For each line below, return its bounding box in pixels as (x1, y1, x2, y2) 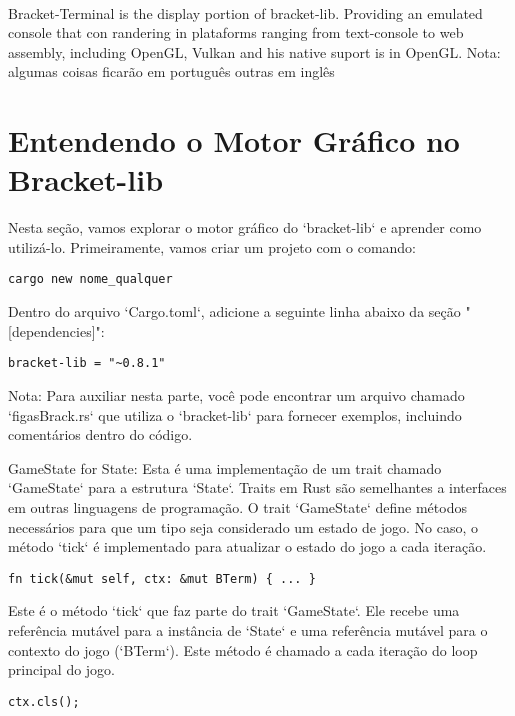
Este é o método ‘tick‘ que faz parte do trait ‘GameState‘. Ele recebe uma (8, 600, 460, 621)
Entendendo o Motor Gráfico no (8, 120, 460, 161)
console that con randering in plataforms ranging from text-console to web (8, 22, 464, 43)
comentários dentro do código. (8, 424, 193, 445)
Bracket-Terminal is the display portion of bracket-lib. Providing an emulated (8, 2, 483, 23)
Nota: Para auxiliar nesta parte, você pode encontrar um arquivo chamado (8, 384, 465, 405)
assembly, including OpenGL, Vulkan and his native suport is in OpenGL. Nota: (8, 41, 501, 62)
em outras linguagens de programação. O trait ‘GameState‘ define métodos (8, 496, 467, 517)
